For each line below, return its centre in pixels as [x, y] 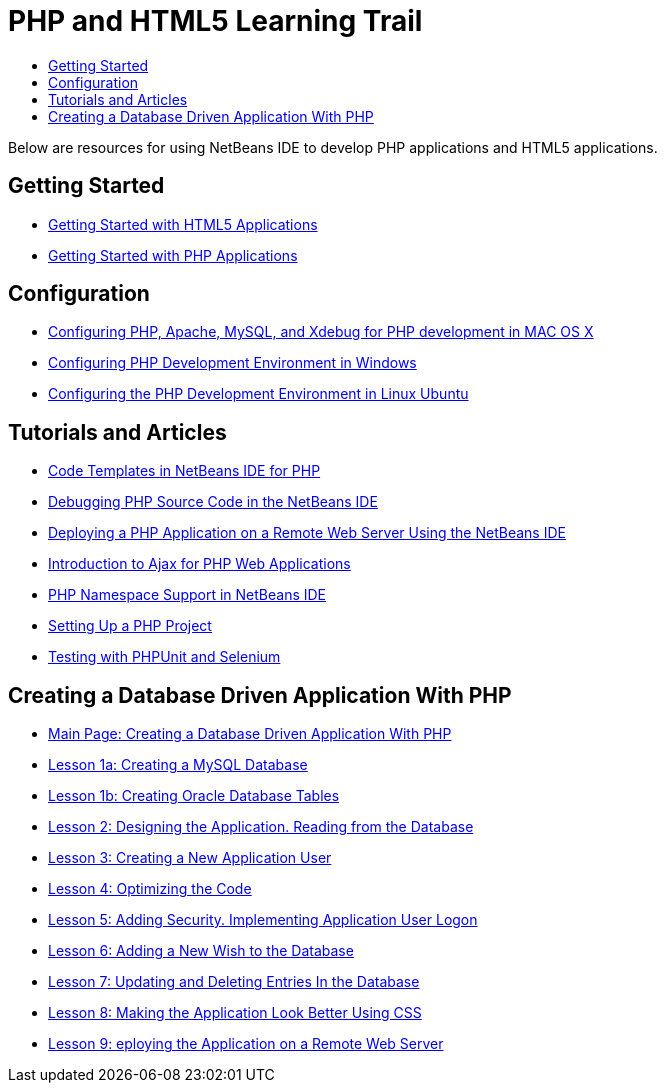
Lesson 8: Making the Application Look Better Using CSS [235, 1013]
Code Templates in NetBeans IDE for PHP [184, 471]
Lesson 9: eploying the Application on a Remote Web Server [246, 1044]
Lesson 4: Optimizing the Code [150, 889]
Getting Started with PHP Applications [173, 255]
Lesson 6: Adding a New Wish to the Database [201, 951]
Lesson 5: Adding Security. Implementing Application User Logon [263, 920]
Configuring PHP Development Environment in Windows [232, 363]
